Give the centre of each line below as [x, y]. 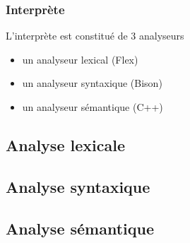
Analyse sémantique [80, 228]
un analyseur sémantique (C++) [93, 107]
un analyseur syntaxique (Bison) [92, 83]
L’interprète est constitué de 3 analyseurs [95, 36]
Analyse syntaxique [78, 186]
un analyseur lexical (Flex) [80, 59]
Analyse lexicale [65, 144]
